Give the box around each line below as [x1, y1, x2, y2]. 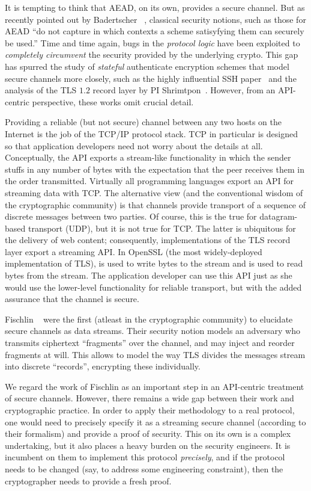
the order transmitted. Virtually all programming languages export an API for [5, 174, 294, 187]
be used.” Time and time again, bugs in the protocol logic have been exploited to [5, 36, 300, 49]
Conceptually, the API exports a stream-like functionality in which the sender [5, 151, 291, 164]
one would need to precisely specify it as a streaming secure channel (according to [5, 415, 306, 428]
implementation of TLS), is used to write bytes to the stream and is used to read [5, 257, 303, 270]
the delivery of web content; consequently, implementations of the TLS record [5, 233, 291, 246]
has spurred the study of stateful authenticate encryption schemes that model [5, 60, 289, 72]
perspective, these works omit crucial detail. [32, 95, 194, 108]
